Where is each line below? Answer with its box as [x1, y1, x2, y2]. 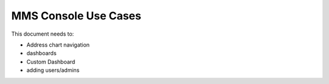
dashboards [26, 50, 57, 57]
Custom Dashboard [26, 58, 76, 65]
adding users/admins [26, 66, 80, 74]
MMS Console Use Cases [11, 9, 141, 22]
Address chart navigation [26, 41, 90, 48]
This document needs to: [11, 30, 74, 37]
